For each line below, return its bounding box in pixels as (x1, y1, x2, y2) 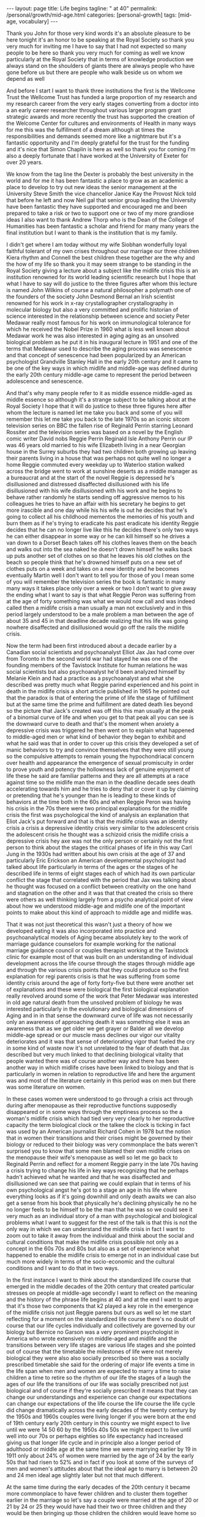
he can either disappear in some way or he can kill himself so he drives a (6, 533, 190, 540)
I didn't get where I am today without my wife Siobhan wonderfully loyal (6, 241, 187, 248)
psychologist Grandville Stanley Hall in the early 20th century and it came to (6, 358, 198, 365)
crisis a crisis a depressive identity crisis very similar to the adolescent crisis (6, 824, 199, 831)
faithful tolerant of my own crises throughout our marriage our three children (6, 247, 199, 255)
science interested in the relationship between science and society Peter (6, 312, 190, 320)
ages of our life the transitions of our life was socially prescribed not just (6, 1380, 189, 1388)
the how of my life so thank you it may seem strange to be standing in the (6, 260, 192, 268)
